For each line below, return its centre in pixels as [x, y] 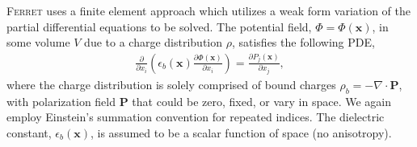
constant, [29, 132]
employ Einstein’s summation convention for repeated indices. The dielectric [196, 117]
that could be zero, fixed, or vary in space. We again [262, 101]
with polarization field [61, 101]
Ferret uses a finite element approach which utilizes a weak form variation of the [209, 10]
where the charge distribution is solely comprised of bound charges [171, 84]
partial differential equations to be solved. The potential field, [159, 26]
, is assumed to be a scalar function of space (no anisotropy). [241, 132]
